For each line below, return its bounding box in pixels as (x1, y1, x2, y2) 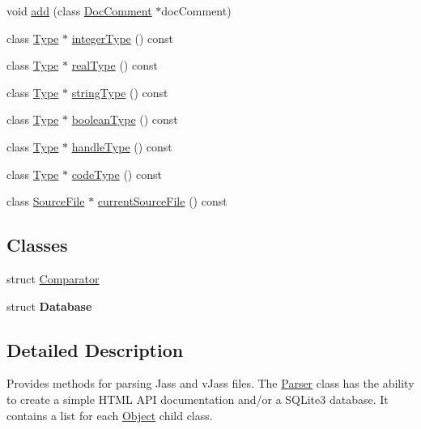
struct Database (6, 297, 92, 314)
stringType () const (71, 83, 168, 100)
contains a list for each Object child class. (6, 406, 213, 423)
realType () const (71, 57, 158, 74)
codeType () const (71, 165, 162, 182)
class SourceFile (6, 193, 85, 210)
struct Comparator (6, 270, 100, 287)
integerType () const (71, 29, 173, 46)
